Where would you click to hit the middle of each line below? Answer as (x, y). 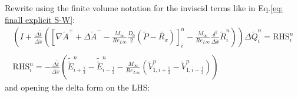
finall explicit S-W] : (40, 19)
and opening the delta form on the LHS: (77, 87)
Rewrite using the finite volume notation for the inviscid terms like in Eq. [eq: (144, 8)
